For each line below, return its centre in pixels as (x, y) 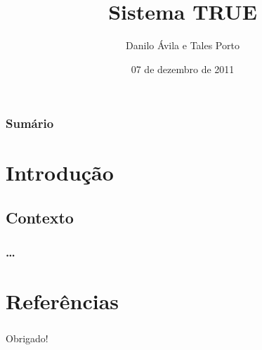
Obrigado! (27, 338)
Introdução (60, 173)
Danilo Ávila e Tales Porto (183, 45)
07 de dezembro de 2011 (183, 69)
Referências (63, 301)
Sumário (30, 123)
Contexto (40, 217)
